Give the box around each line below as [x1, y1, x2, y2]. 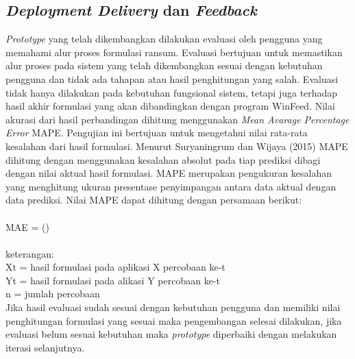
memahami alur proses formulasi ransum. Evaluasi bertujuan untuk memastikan [5, 45, 343, 59]
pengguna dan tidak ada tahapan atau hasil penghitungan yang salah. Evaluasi [5, 71, 339, 86]
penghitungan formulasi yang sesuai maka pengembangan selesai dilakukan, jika [5, 313, 342, 327]
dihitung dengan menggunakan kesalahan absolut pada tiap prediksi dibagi [5, 152, 321, 166]
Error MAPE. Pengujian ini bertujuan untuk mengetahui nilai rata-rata [5, 125, 308, 140]
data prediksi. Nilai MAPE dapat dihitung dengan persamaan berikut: [5, 193, 302, 207]
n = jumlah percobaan [5, 286, 100, 301]
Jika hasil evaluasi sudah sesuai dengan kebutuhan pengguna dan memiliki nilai [5, 300, 341, 314]
